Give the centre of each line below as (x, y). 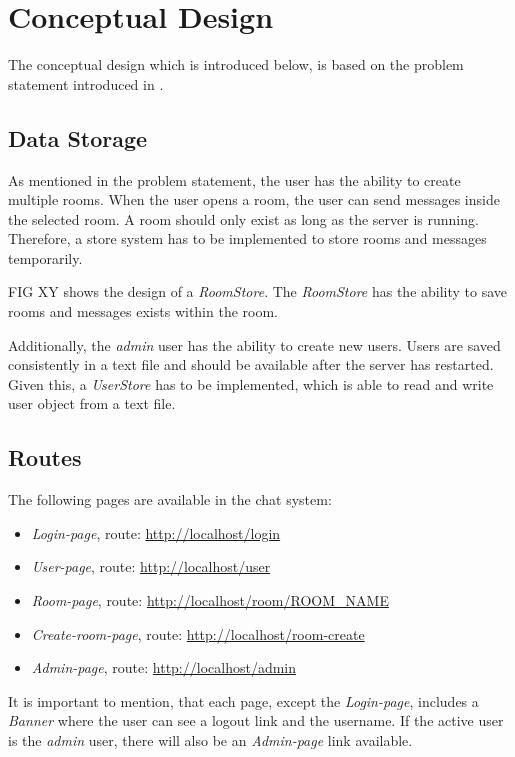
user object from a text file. (92, 403)
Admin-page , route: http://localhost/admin (164, 667)
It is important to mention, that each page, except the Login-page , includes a (243, 700)
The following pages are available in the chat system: (170, 499)
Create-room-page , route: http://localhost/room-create (198, 633)
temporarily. (45, 257)
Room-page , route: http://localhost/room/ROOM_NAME (210, 600)
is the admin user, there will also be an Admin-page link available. (210, 740)
